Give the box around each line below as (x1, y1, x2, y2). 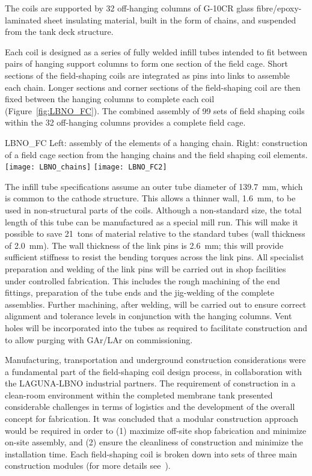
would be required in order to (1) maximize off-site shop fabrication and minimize (5, 424, 307, 436)
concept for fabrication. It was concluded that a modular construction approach (5, 412, 299, 425)
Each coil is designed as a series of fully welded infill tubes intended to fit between (5, 45, 308, 58)
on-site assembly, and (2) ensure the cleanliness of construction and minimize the (5, 436, 304, 448)
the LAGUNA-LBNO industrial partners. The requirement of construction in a (5, 377, 296, 389)
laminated (5, 13, 41, 26)
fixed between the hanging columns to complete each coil (5, 93, 215, 105)
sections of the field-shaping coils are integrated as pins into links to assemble (5, 69, 290, 81)
